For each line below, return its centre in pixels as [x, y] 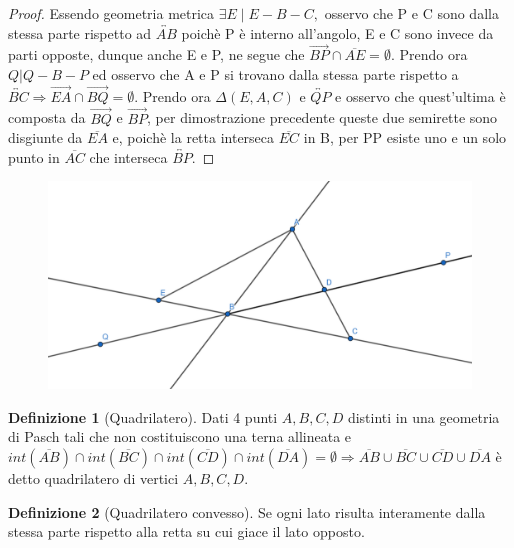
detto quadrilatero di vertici [93, 478]
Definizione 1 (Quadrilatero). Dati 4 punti [143, 416]
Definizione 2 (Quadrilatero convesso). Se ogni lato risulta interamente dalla [247, 511]
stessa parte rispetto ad [80, 32]
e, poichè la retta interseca [193, 137]
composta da [47, 117]
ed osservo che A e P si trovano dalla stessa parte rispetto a [275, 74]
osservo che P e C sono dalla [411, 13]
